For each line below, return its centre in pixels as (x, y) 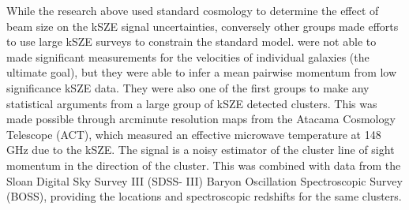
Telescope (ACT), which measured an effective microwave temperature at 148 (194, 134)
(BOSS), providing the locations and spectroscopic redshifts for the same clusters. (204, 196)
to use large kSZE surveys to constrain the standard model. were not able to (191, 41)
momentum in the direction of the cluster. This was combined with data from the (204, 165)
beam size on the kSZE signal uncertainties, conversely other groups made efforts (203, 26)
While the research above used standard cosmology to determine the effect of (193, 10)
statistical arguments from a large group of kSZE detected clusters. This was (192, 103)
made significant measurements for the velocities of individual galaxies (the (188, 56)
